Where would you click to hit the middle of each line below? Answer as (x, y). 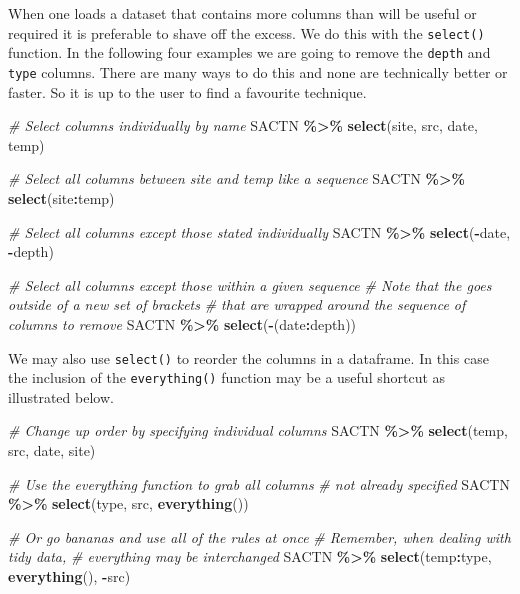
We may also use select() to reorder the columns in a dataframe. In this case (248, 357)
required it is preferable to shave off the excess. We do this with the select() (246, 32)
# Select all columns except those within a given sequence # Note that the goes (250, 284)
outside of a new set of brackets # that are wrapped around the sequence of (237, 304)
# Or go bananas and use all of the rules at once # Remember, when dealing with (259, 536)
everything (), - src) (69, 575)
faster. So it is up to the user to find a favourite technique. (187, 91)
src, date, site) (52, 450)
